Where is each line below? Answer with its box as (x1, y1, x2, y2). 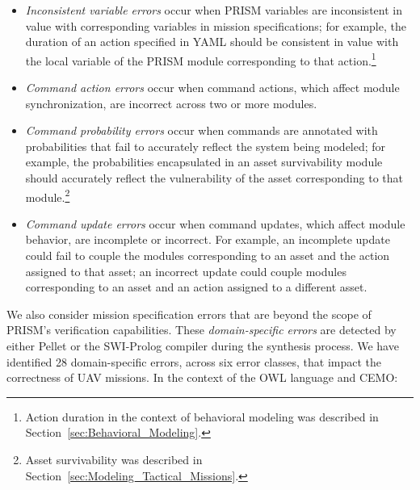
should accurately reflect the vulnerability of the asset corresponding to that (25, 170, 403, 186)
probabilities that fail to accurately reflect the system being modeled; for (25, 137, 386, 154)
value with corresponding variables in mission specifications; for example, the (25, 17, 406, 34)
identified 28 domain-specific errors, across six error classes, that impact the (6, 353, 382, 370)
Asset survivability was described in (25, 450, 203, 467)
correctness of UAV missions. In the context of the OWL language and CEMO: (6, 369, 398, 386)
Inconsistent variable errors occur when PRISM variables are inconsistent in (25, 2, 402, 18)
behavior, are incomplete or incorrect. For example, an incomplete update (25, 231, 390, 248)
